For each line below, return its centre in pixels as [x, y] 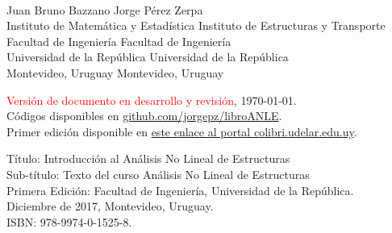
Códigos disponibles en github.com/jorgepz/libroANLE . [144, 116]
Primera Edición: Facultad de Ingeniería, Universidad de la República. [180, 190]
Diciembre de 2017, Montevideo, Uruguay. [110, 206]
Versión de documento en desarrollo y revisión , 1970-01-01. [152, 100]
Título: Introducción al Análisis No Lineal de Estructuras [148, 158]
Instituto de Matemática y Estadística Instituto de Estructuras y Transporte [196, 25]
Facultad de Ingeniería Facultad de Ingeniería [119, 41]
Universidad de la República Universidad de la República [148, 57]
